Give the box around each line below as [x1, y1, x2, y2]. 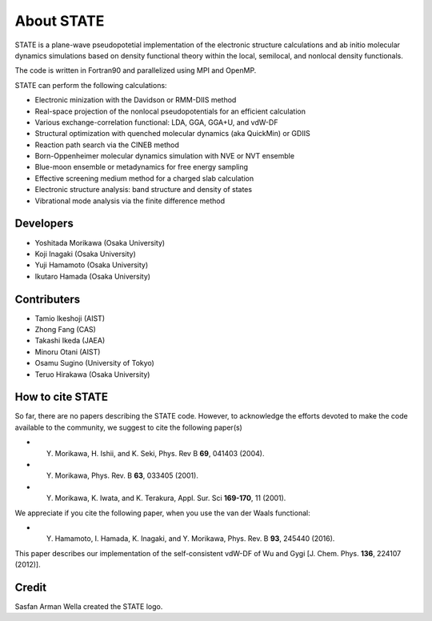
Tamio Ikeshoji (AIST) [34, 313, 106, 323]
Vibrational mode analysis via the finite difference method [34, 196, 226, 206]
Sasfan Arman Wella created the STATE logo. [14, 602, 163, 611]
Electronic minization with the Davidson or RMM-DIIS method [34, 95, 237, 105]
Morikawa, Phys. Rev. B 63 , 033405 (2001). [54, 471, 199, 480]
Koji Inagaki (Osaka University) [34, 249, 136, 258]
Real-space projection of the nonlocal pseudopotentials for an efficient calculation [34, 106, 306, 116]
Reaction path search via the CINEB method [34, 140, 180, 150]
